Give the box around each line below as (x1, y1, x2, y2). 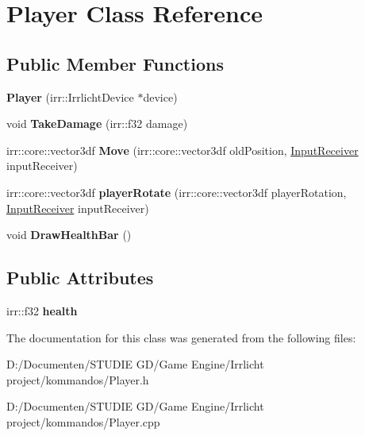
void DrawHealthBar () (6, 226, 132, 243)
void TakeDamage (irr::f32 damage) (6, 115, 188, 132)
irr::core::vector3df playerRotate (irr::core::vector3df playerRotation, (6, 183, 347, 200)
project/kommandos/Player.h (6, 371, 149, 388)
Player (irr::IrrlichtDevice (6, 88, 134, 105)
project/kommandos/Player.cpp (6, 413, 160, 430)
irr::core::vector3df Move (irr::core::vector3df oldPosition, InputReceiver (6, 141, 359, 158)
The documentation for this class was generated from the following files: (6, 329, 356, 345)
